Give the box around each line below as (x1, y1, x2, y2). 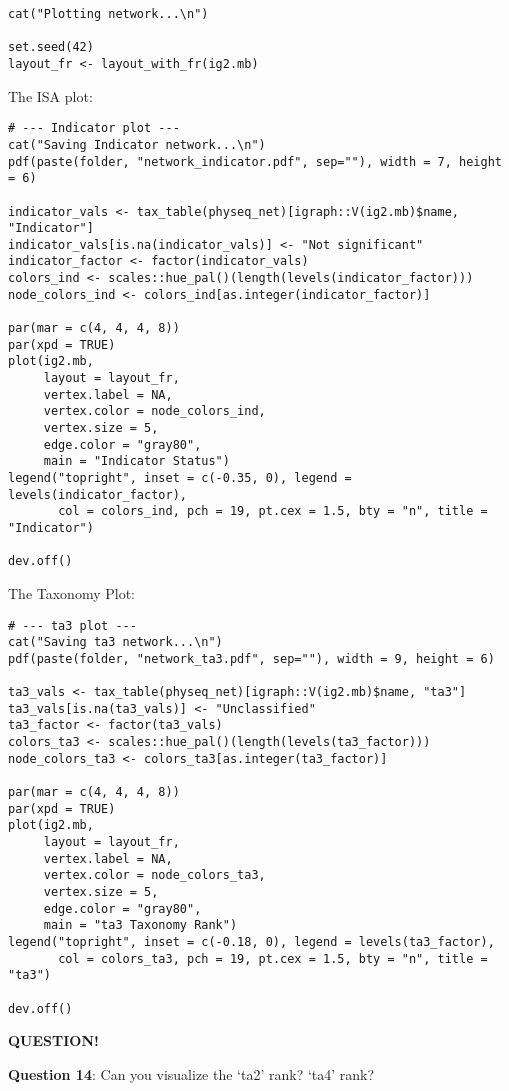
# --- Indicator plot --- (8, 121, 180, 136)
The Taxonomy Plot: (8, 582, 135, 603)
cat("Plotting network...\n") (8, 7, 209, 21)
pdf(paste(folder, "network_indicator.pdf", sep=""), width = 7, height (8, 154, 502, 169)
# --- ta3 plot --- (8, 618, 137, 633)
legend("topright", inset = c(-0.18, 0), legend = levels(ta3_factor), (8, 935, 495, 949)
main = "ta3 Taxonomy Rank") (43, 918, 238, 933)
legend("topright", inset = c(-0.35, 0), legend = (8, 471, 352, 485)
